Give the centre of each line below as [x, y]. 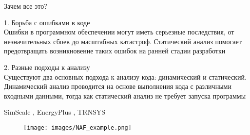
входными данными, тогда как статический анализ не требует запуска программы [125, 95]
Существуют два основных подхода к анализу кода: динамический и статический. [125, 76]
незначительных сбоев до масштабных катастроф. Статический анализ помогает [123, 41]
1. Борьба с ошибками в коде [47, 22]
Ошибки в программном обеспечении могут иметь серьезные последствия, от [119, 32]
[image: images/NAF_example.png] [77, 127]
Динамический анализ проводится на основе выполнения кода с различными [118, 86]
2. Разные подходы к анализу [47, 67]
